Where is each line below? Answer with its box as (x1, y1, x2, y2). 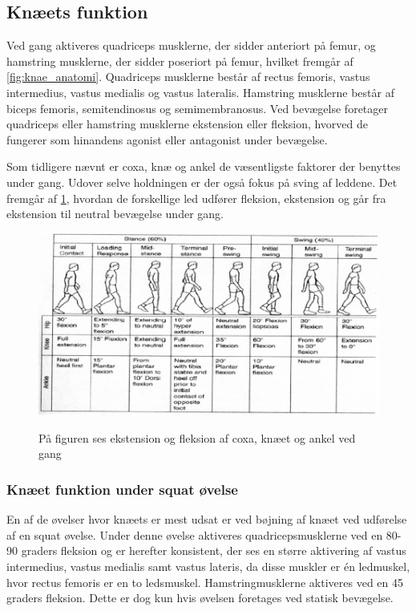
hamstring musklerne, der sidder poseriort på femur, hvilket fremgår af (6, 52, 353, 69)
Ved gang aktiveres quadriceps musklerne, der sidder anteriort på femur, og (6, 37, 376, 54)
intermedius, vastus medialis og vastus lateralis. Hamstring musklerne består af (6, 83, 394, 100)
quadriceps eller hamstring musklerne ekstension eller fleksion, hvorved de (6, 115, 369, 132)
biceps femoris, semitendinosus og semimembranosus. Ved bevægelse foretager (6, 99, 389, 116)
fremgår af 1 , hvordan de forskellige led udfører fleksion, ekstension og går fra (6, 189, 386, 206)
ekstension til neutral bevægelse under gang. (6, 205, 224, 222)
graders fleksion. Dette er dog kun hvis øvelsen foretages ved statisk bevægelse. (6, 589, 394, 606)
